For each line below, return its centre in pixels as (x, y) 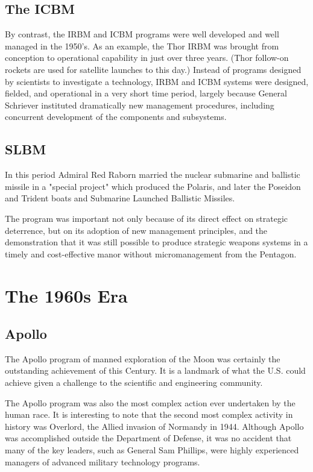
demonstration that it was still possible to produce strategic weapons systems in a (156, 242)
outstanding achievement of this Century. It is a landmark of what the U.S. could (155, 370)
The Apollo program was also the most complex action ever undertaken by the (150, 402)
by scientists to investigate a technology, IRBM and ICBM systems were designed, (157, 81)
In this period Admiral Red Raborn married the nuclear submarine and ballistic (153, 175)
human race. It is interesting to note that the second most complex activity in (149, 414)
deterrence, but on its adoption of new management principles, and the (136, 230)
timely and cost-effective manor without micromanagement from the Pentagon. (151, 253)
